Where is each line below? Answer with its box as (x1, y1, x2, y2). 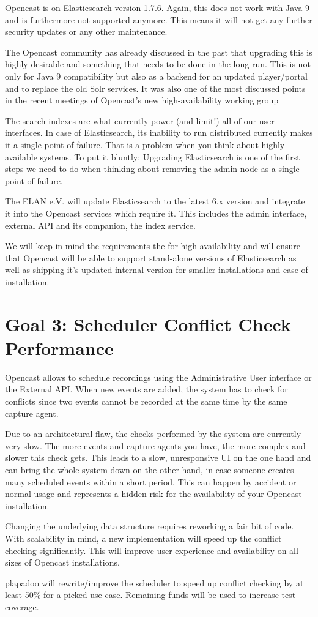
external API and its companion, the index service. (5, 219, 196, 231)
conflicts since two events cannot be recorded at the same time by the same (5, 394, 287, 407)
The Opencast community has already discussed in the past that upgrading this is (5, 45, 312, 58)
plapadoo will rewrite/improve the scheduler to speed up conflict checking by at (5, 576, 304, 589)
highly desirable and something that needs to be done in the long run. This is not (5, 58, 311, 70)
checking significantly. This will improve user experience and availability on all (5, 544, 298, 556)
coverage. (5, 600, 39, 613)
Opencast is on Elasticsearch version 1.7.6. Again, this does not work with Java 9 (5, 1, 310, 13)
